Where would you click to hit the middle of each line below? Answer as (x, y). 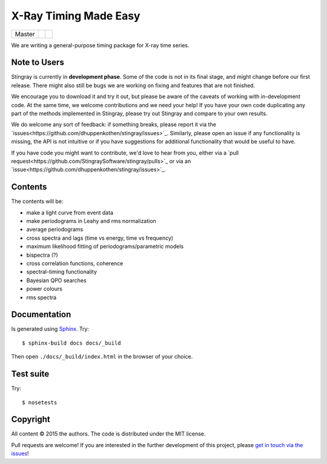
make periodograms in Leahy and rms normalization (91, 221)
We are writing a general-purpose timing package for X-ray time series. (101, 45)
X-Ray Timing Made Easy (76, 16)
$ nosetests (40, 402)
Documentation (41, 315)
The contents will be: (37, 201)
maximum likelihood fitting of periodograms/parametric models (105, 247)
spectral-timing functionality (61, 272)
